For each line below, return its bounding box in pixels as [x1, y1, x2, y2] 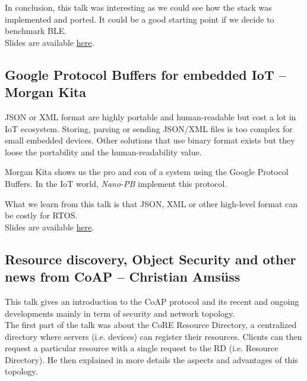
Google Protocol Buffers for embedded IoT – [5, 65, 286, 83]
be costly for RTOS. [5, 209, 78, 221]
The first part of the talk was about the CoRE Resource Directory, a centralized [5, 318, 297, 331]
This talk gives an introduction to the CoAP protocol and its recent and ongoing [5, 295, 299, 307]
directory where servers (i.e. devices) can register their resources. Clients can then [5, 330, 302, 342]
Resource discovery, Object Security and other [5, 249, 296, 268]
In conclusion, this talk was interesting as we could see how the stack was [5, 1, 272, 13]
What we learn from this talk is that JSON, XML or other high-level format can [5, 197, 298, 210]
